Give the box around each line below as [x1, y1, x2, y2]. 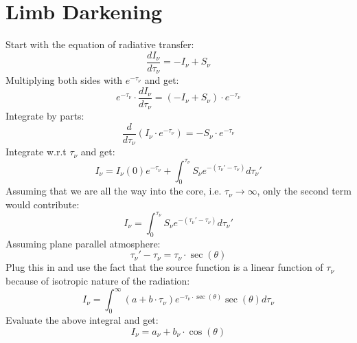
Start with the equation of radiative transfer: [5, 37, 194, 52]
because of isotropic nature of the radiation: [5, 274, 190, 288]
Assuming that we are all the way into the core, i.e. [5, 184, 222, 198]
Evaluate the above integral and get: [5, 312, 159, 327]
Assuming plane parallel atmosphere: [5, 236, 161, 250]
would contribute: [5, 197, 80, 211]
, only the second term [257, 184, 352, 198]
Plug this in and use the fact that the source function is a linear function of [5, 260, 323, 274]
